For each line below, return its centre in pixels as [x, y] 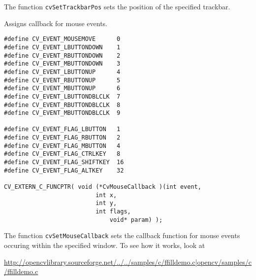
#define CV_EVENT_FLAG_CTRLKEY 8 [62, 154]
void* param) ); [136, 220]
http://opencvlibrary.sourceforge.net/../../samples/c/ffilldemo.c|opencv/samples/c [128, 262]
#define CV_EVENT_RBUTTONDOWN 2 [62, 55]
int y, [106, 203]
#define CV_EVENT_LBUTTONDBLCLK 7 [62, 96]
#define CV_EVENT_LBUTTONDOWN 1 [62, 47]
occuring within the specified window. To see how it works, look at [105, 245]
